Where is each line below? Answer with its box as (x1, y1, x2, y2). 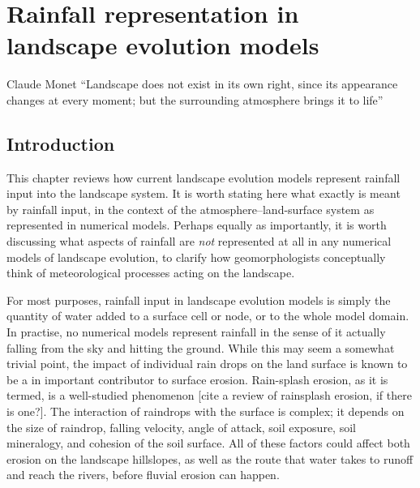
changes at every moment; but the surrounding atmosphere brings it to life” (6, 91, 384, 108)
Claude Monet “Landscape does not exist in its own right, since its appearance (6, 75, 398, 92)
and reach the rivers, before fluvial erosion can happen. (6, 466, 280, 483)
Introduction (6, 131, 115, 156)
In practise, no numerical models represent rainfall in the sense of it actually (6, 323, 386, 340)
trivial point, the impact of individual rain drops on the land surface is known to (6, 355, 408, 372)
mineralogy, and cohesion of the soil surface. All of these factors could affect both (6, 434, 410, 452)
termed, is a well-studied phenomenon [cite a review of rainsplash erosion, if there (6, 387, 412, 404)
